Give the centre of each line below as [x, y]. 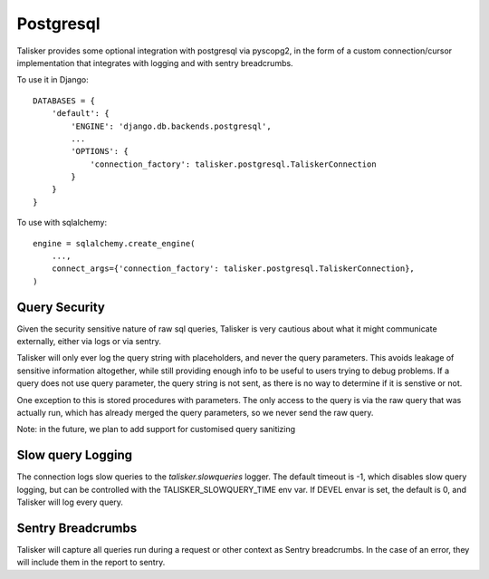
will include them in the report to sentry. [91, 563]
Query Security [61, 307]
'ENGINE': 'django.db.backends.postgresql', [171, 126]
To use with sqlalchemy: [62, 223]
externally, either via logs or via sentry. [89, 342]
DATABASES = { [64, 101]
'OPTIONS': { [100, 151]
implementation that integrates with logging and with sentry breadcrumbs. [155, 63]
